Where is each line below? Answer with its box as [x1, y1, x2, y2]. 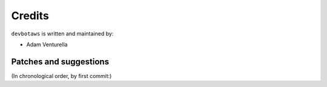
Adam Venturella [26, 41, 68, 48]
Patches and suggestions [11, 56, 109, 67]
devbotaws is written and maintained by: [11, 30, 114, 37]
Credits [11, 9, 50, 22]
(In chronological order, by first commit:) [11, 72, 112, 79]
